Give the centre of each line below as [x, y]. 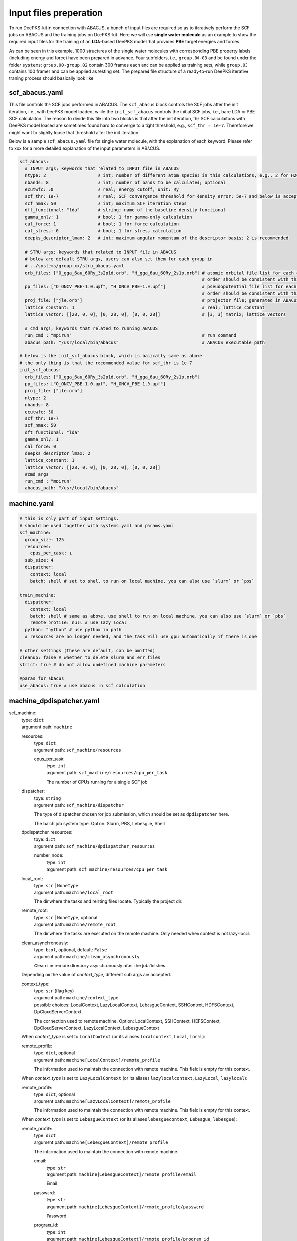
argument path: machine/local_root [74, 892]
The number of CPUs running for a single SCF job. [97, 782]
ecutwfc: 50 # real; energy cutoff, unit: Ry [102, 189]
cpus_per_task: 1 [51, 553]
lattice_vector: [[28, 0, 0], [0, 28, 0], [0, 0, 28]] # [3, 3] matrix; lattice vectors [155, 314]
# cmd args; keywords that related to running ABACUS [92, 328]
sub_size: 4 [39, 560]
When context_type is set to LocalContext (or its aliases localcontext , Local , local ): [113, 1037]
